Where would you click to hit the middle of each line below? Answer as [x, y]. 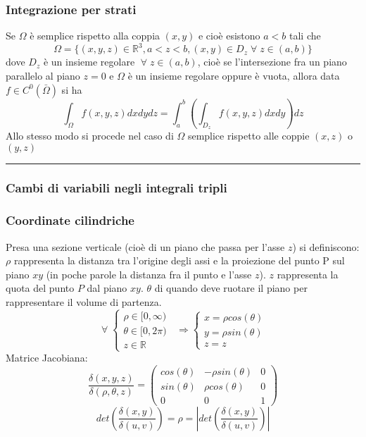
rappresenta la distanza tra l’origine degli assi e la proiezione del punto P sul [179, 260]
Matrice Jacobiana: [47, 358]
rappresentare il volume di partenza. [84, 302]
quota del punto [40, 288]
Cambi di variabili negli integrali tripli [116, 188]
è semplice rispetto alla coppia [95, 36]
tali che [305, 36]
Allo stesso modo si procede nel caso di [90, 135]
